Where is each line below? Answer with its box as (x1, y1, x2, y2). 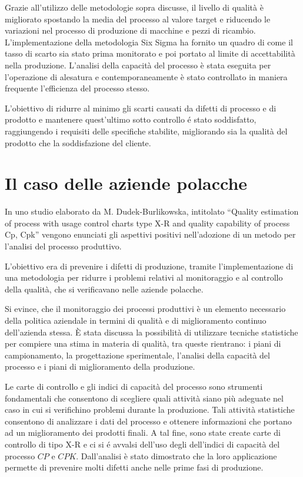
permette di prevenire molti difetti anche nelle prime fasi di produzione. (5, 461, 264, 473)
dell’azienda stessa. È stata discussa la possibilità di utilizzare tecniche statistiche (5, 325, 298, 338)
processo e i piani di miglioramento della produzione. (5, 360, 195, 373)
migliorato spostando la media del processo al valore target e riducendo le (5, 12, 271, 25)
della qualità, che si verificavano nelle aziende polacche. (5, 282, 204, 295)
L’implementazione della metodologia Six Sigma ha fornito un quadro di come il (5, 35, 293, 48)
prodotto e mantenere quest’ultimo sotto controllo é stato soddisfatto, (5, 113, 257, 126)
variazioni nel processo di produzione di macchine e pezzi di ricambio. (5, 24, 256, 37)
